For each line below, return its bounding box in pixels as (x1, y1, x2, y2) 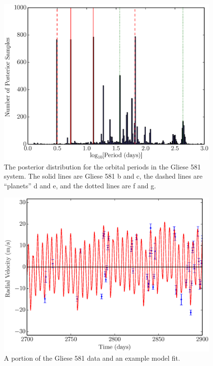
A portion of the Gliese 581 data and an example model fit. (4, 353, 180, 363)
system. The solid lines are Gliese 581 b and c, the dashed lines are (4, 171, 203, 181)
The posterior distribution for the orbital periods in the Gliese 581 (4, 161, 201, 171)
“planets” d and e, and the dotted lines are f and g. (4, 180, 156, 190)
